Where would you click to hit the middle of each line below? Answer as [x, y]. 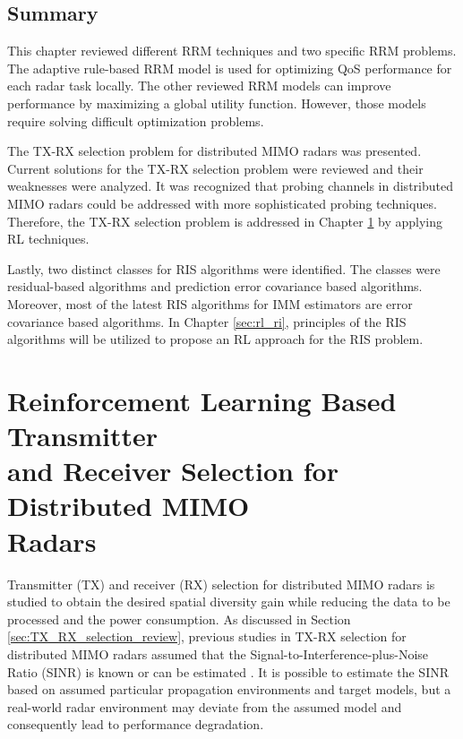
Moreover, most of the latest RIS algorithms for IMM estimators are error [210, 303]
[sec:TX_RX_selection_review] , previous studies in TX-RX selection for [207, 636]
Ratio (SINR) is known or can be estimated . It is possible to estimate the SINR [228, 671]
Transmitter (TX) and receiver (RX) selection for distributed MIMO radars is [221, 584]
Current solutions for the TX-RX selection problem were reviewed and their [215, 168]
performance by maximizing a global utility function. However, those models [217, 103]
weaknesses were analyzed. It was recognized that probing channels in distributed [230, 186]
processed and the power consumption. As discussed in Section [179, 619]
